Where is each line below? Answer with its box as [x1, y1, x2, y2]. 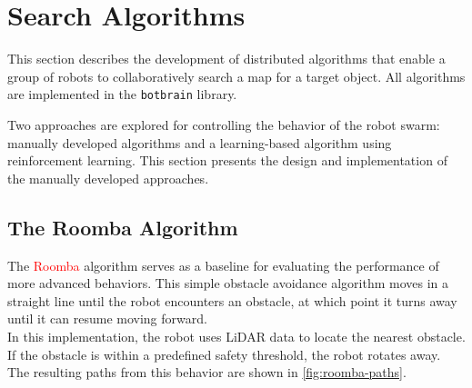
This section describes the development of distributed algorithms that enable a [7, 49, 446, 68]
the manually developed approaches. [7, 168, 209, 187]
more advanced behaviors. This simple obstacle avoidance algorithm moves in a [7, 274, 449, 293]
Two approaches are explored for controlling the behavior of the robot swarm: [7, 114, 440, 134]
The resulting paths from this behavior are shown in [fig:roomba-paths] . [7, 363, 407, 382]
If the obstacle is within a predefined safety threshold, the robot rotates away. [7, 344, 441, 363]
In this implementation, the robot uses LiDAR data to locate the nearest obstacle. [7, 326, 466, 345]
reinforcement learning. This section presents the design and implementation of [7, 151, 447, 170]
